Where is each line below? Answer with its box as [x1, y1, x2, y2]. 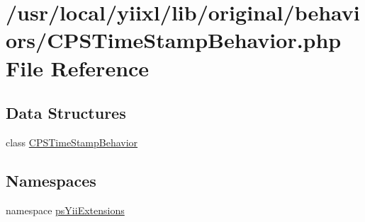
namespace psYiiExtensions [6, 202, 125, 217]
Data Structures [6, 102, 126, 124]
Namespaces [6, 169, 96, 191]
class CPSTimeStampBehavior [6, 134, 138, 149]
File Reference [6, 53, 150, 82]
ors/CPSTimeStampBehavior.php [6, 25, 342, 54]
